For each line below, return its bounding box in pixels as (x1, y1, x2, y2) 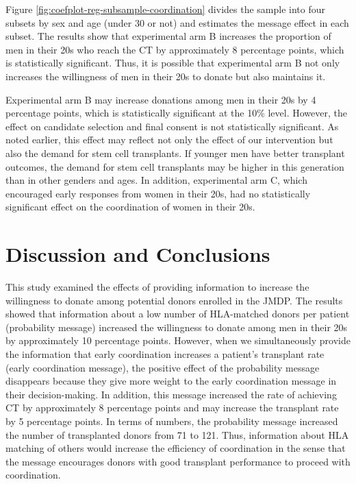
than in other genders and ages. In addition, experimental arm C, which (5, 173, 307, 187)
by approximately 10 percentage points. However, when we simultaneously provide (5, 333, 351, 348)
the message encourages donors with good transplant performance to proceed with (5, 454, 351, 468)
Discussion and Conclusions (5, 240, 270, 268)
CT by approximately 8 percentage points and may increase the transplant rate (5, 400, 339, 415)
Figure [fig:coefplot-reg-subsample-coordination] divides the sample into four (5, 2, 325, 16)
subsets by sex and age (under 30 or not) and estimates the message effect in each (5, 15, 349, 29)
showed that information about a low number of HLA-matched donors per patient (5, 306, 350, 321)
